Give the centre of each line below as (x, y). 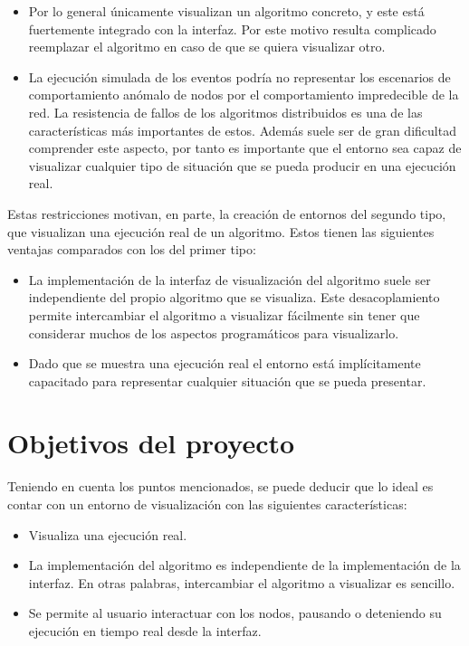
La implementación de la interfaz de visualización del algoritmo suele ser (230, 279)
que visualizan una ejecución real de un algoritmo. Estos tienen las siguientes (221, 231)
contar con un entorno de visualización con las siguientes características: (207, 504)
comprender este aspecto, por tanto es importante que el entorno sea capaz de (245, 148)
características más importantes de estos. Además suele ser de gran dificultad (242, 130)
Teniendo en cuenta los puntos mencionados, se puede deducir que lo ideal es (220, 486)
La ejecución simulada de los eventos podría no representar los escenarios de (239, 76)
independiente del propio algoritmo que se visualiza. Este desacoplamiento (234, 297)
